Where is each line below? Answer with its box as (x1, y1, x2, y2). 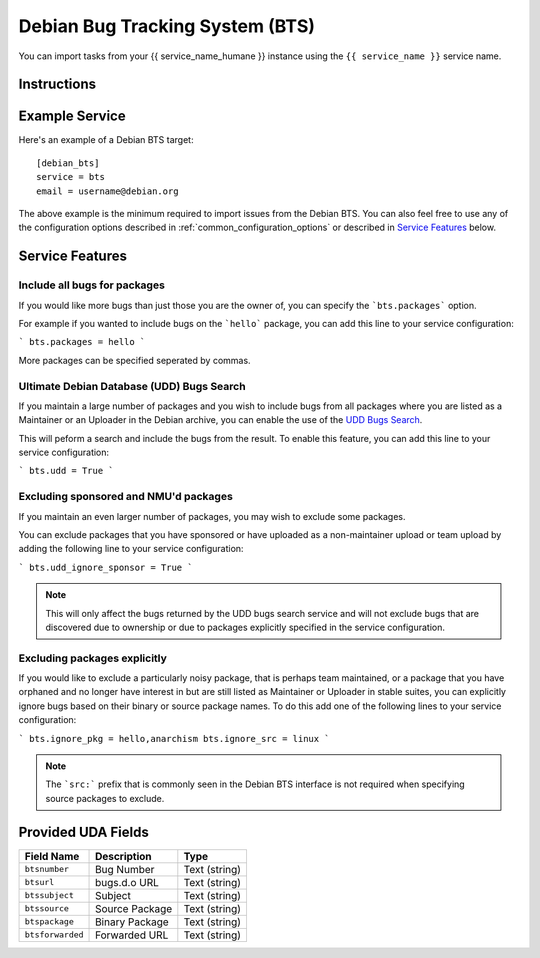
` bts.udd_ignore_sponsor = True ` (18, 561, 194, 573)
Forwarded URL (95, 928, 169, 942)
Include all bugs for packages (18, 278, 165, 292)
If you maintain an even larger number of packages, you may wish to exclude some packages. (18, 510, 406, 522)
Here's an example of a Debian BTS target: (18, 134, 194, 146)
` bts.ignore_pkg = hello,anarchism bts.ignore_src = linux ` (18, 733, 330, 744)
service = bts (36, 171, 105, 183)
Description (95, 849, 152, 863)
